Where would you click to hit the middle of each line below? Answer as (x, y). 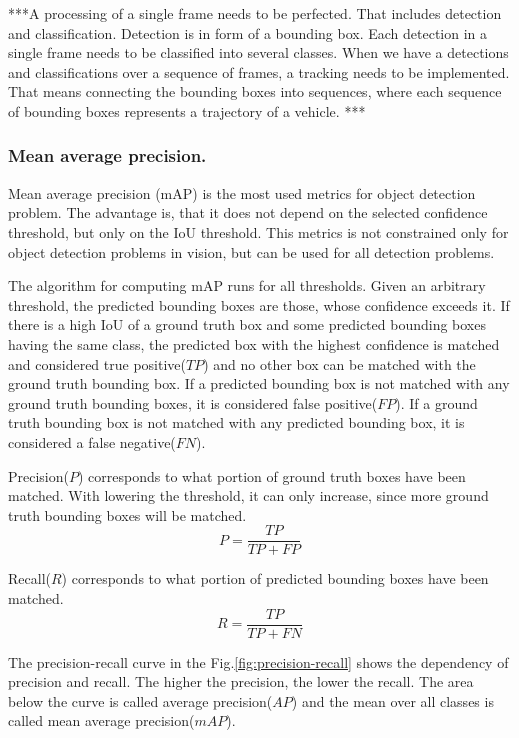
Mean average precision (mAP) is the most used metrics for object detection (242, 192)
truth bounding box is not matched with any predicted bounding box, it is (236, 422)
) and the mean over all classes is (392, 700)
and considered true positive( (97, 363)
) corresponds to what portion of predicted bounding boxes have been (275, 578)
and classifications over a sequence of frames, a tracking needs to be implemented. (259, 71)
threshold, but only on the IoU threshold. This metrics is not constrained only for (258, 231)
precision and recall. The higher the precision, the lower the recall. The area (241, 681)
